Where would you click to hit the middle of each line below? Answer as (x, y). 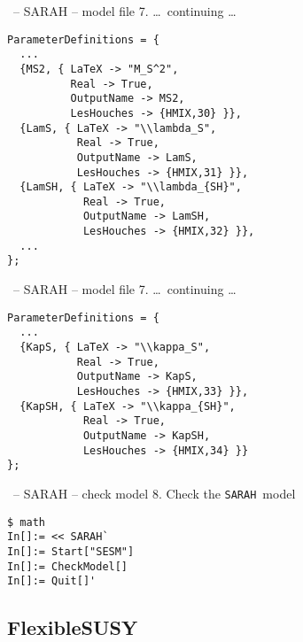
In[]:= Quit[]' (52, 581)
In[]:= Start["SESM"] (71, 551)
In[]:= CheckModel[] (68, 566)
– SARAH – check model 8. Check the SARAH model (154, 493)
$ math (26, 522)
